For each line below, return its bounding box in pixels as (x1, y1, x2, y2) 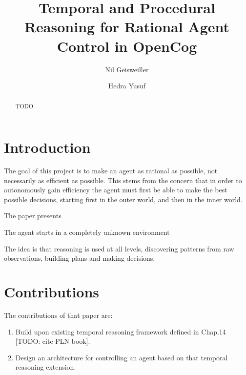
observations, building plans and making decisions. (4, 253, 155, 263)
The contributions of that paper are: (4, 310, 113, 320)
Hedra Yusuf (108, 81, 146, 91)
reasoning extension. (15, 362, 76, 372)
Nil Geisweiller (105, 64, 149, 74)
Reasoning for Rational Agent (24, 17, 230, 37)
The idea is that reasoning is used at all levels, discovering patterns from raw (4, 243, 234, 253)
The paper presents (4, 210, 61, 221)
